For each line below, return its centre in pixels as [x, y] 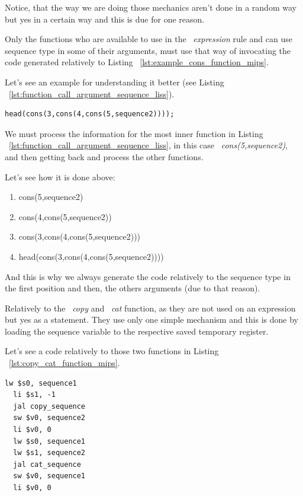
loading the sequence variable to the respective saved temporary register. [137, 331]
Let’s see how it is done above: [60, 177]
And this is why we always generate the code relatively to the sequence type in [148, 276]
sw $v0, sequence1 [49, 476]
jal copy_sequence [49, 406]
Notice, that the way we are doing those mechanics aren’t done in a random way [151, 7]
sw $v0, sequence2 [49, 418]
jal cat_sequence [47, 464]
